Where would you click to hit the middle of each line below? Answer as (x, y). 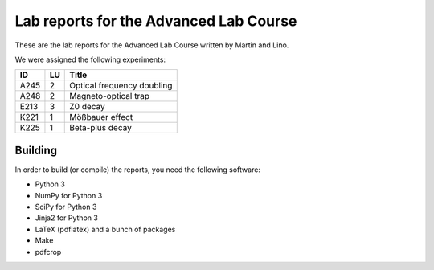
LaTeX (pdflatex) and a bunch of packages (105, 229)
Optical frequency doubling (121, 86)
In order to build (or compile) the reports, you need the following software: (138, 170)
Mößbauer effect (101, 117)
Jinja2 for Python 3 (66, 218)
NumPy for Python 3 (69, 195)
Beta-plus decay (100, 128)
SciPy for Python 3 (66, 207)
